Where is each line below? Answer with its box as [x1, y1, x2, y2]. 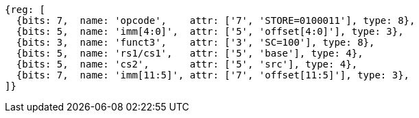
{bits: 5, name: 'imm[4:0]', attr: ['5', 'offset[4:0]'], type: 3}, [16, 26, 404, 37]
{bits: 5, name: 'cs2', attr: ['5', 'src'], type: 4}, [16, 59, 358, 70]
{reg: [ [5, 4, 46, 15]
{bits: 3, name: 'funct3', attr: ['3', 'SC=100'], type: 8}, [16, 37, 375, 48]
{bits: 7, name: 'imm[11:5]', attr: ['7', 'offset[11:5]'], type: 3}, [16, 70, 410, 80]
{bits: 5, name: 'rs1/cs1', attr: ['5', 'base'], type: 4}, [16, 48, 363, 59]
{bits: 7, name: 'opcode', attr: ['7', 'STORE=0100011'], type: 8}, [16, 15, 416, 26]
